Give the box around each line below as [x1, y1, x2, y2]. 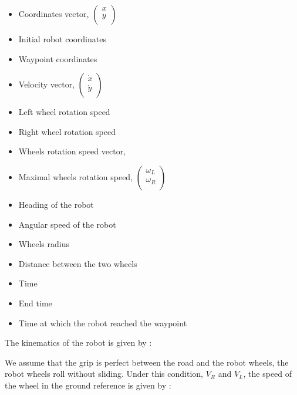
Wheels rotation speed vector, [18, 145, 126, 157]
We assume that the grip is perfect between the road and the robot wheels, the [5, 356, 289, 368]
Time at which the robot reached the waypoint [18, 316, 187, 329]
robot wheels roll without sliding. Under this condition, [5, 367, 203, 380]
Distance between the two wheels [18, 257, 137, 269]
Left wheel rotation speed [18, 106, 110, 118]
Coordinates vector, [18, 8, 89, 19]
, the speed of [243, 367, 292, 380]
